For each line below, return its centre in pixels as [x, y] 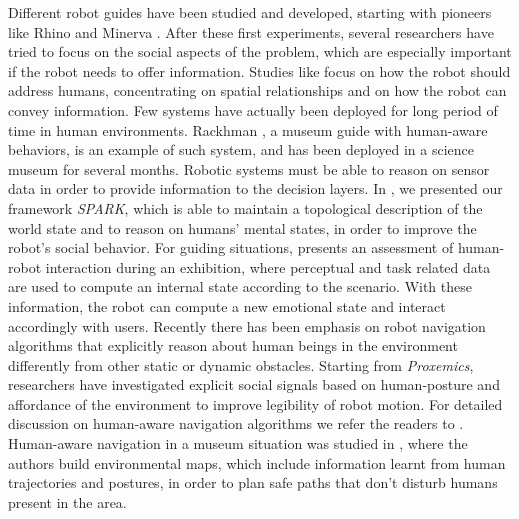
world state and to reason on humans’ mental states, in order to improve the [242, 227]
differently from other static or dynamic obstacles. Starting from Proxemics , [241, 364]
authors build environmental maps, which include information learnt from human [257, 462]
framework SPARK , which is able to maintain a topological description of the [245, 207]
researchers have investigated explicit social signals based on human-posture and [254, 384]
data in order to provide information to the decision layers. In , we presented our [255, 188]
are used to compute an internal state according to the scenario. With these [240, 286]
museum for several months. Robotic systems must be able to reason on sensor [249, 168]
